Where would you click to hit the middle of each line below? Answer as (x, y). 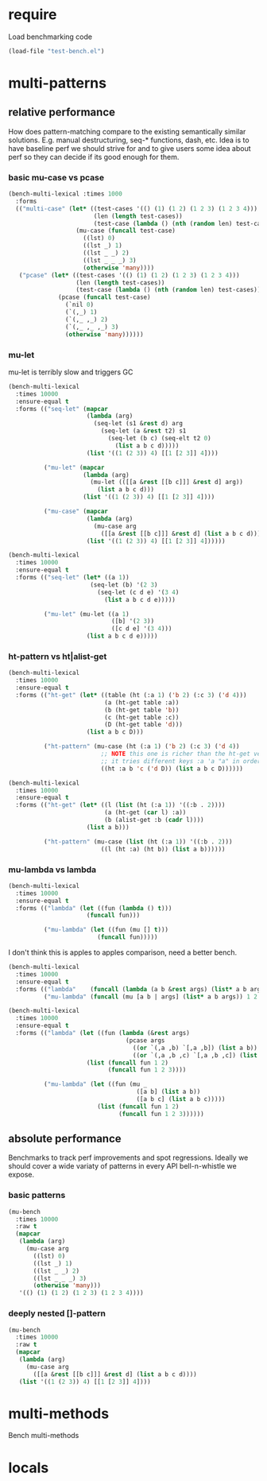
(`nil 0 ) (79, 305)
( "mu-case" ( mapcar (76, 512)
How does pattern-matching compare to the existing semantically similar (127, 131)
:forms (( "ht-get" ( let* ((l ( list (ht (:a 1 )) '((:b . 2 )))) (120, 805)
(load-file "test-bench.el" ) (56, 51)
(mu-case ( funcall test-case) (126, 231)
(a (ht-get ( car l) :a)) (145, 812)
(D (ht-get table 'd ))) (143, 725)
